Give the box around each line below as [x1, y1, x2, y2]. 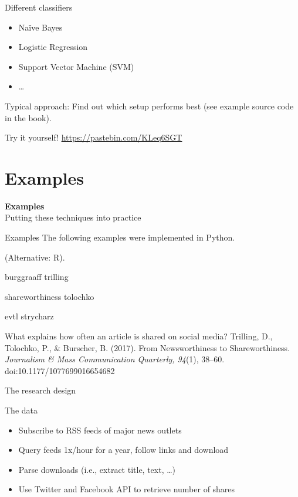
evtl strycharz [5, 310, 54, 322]
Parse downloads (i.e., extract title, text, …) [18, 463, 176, 475]
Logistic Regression [18, 41, 88, 53]
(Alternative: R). [5, 251, 65, 263]
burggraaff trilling [5, 271, 69, 283]
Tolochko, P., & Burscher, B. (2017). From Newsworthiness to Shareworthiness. [5, 341, 290, 353]
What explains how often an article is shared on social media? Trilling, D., [5, 330, 273, 342]
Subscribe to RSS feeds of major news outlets [18, 423, 182, 436]
